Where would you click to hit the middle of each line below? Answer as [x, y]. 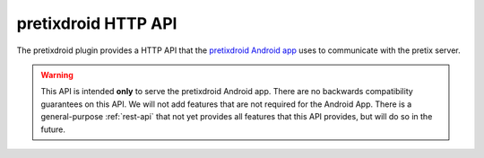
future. [53, 129]
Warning [57, 75]
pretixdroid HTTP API [97, 23]
